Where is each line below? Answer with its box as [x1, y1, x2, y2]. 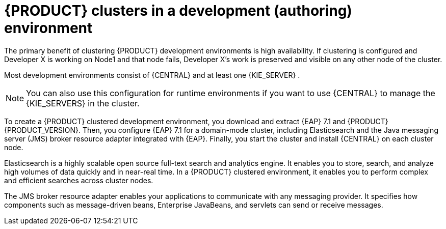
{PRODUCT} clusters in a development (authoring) [4, 2, 352, 19]
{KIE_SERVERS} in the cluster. [26, 98, 140, 108]
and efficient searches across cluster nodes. [4, 176, 153, 185]
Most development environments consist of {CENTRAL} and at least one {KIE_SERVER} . [4, 70, 300, 79]
